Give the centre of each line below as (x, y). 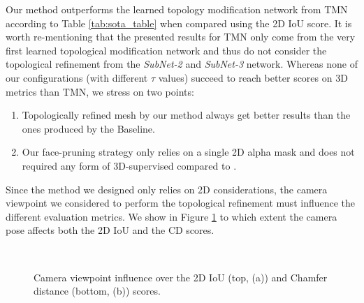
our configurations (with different (77, 77)
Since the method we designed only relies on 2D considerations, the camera (167, 189)
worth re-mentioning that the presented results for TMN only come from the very (181, 37)
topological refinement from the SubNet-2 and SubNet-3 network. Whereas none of (182, 64)
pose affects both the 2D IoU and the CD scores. (110, 230)
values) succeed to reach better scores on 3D (253, 77)
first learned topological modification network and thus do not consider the (166, 50)
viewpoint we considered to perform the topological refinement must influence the (181, 203)
